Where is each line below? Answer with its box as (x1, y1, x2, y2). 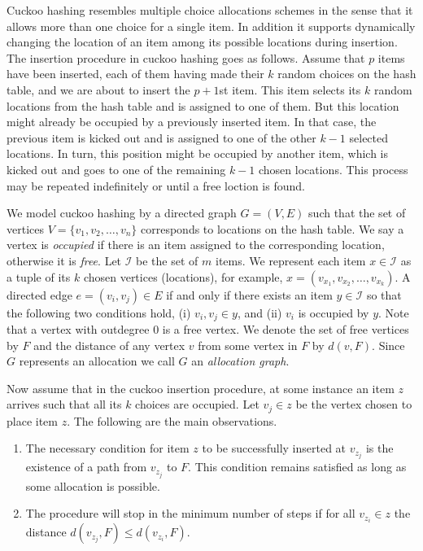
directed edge (7, 286, 72, 303)
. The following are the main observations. (67, 412, 277, 429)
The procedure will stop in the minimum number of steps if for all (25, 505, 355, 522)
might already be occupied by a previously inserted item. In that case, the (7, 113, 377, 130)
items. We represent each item (215, 251, 366, 269)
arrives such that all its (7, 396, 122, 413)
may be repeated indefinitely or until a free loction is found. (7, 177, 305, 194)
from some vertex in (198, 336, 298, 353)
